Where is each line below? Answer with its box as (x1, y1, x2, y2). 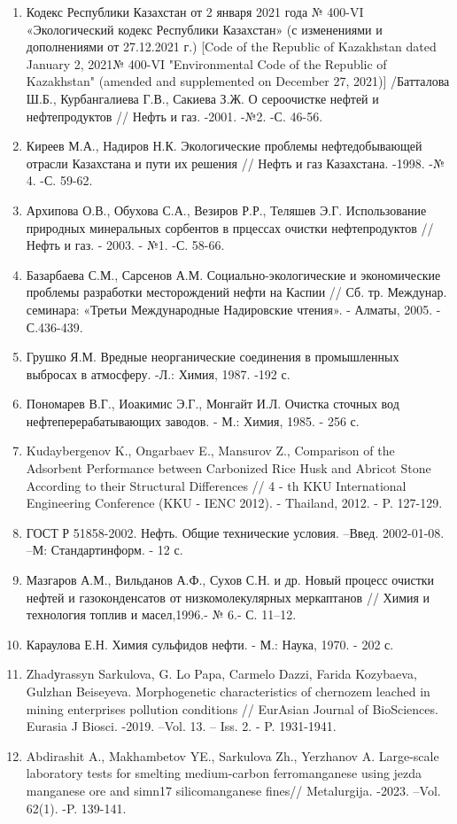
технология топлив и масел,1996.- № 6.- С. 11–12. (26, 605, 297, 624)
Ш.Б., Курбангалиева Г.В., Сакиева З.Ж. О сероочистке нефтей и (26, 89, 379, 107)
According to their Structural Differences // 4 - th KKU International (26, 476, 407, 494)
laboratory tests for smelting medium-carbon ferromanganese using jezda (26, 764, 422, 782)
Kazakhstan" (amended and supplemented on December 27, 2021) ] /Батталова (26, 72, 450, 90)
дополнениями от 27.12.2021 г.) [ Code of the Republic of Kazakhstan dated (26, 37, 437, 56)
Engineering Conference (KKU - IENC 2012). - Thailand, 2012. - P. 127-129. (26, 494, 443, 512)
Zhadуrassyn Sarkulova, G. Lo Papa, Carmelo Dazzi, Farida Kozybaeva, (26, 665, 417, 683)
